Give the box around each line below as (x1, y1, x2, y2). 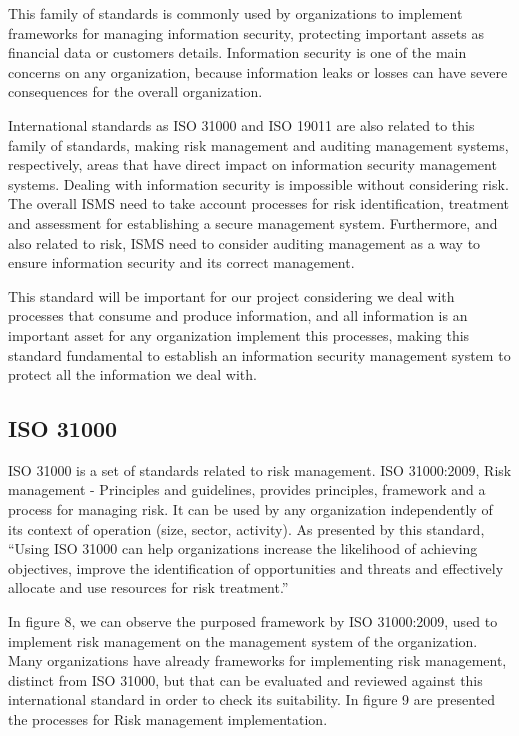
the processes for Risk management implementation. (8, 709, 328, 730)
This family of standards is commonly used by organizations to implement (8, 3, 463, 23)
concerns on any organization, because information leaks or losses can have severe (8, 61, 508, 82)
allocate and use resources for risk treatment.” (8, 577, 289, 598)
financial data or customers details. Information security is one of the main (8, 42, 467, 63)
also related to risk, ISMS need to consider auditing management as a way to (8, 232, 481, 253)
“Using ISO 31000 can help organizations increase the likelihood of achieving (8, 538, 478, 559)
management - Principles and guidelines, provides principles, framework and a (8, 479, 486, 500)
